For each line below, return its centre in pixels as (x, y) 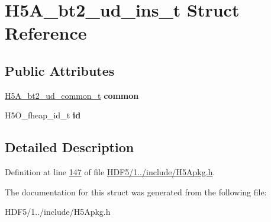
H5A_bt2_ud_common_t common (72, 95)
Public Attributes (60, 70)
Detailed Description (70, 147)
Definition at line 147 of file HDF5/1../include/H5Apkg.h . (110, 172)
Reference (46, 33)
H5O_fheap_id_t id (43, 115)
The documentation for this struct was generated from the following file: (136, 192)
